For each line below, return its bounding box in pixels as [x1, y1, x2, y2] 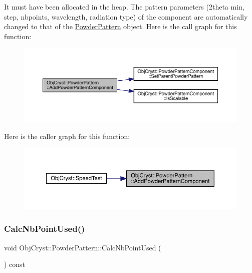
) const [4, 259, 26, 269]
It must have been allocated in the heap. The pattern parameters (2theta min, [4, 2, 244, 12]
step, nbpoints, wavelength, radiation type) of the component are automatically [4, 11, 248, 22]
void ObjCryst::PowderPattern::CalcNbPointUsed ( [4, 242, 161, 252]
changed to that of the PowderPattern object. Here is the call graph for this [4, 21, 237, 32]
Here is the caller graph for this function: [4, 130, 130, 141]
